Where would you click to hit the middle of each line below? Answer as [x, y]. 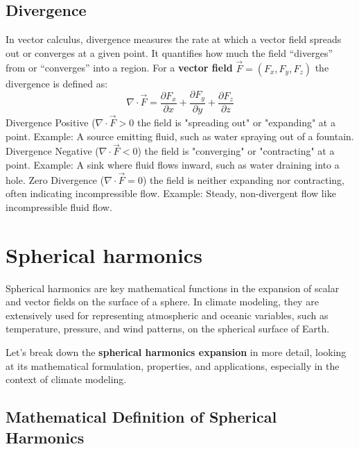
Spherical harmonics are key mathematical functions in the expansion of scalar [173, 288]
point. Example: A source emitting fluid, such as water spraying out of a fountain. [180, 136]
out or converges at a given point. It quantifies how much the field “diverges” [169, 52]
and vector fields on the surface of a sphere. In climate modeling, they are [162, 302]
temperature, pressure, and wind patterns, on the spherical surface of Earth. [168, 329]
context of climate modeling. [66, 379]
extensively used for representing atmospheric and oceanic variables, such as [167, 315]
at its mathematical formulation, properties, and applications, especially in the [173, 365]
